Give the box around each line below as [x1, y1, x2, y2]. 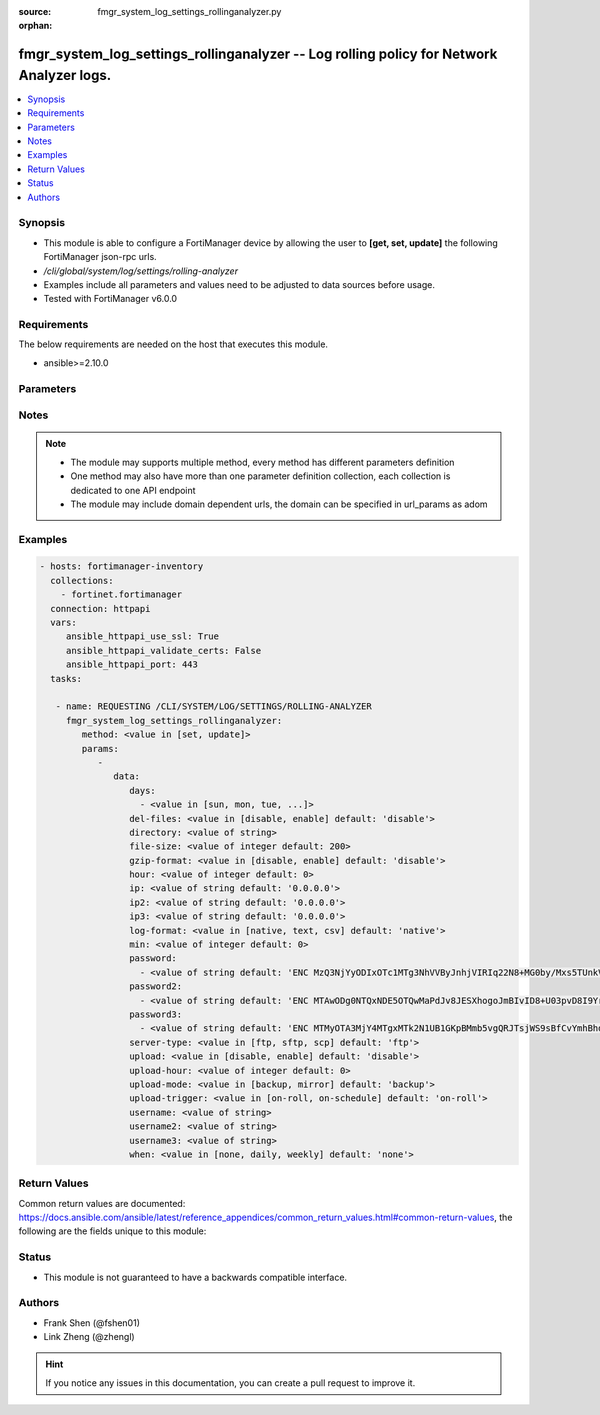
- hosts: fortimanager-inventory [39, 561, 204, 572]
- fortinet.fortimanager [60, 589, 183, 600]
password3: [128, 1008, 183, 1020]
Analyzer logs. [18, 66, 112, 84]
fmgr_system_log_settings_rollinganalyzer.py [97, 6, 282, 17]
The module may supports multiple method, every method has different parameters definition [70, 456, 455, 468]
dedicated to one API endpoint [70, 484, 196, 496]
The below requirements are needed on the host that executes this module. [18, 338, 329, 350]
